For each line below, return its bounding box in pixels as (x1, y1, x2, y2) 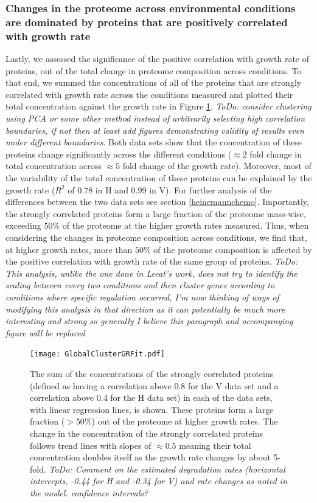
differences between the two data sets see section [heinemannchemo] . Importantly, (5, 195, 309, 208)
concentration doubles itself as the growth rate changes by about (30, 451, 271, 463)
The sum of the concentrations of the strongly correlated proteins (30, 367, 274, 380)
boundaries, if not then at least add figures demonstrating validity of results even (5, 123, 304, 136)
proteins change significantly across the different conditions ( (5, 147, 232, 160)
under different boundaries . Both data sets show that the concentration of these (5, 136, 302, 148)
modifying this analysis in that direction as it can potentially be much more (5, 302, 285, 315)
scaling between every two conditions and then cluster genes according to (5, 279, 275, 291)
